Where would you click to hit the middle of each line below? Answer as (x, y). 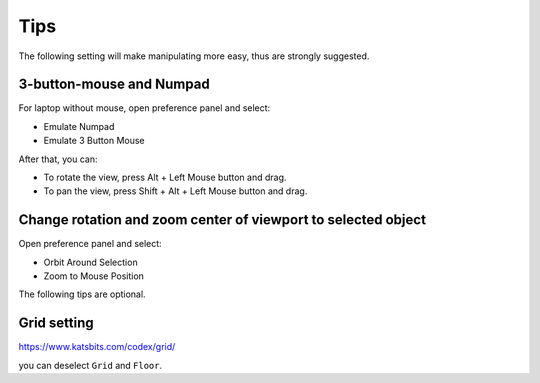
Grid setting (56, 323)
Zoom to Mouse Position (94, 276)
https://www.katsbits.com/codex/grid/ (97, 347)
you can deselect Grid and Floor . (90, 365)
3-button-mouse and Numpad (114, 84)
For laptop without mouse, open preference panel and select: (144, 108)
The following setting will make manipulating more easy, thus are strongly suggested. (194, 56)
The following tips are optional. (82, 294)
